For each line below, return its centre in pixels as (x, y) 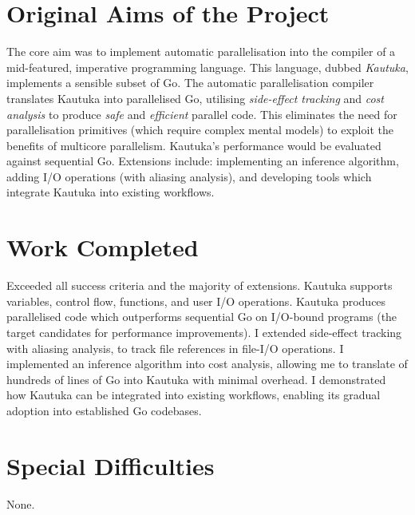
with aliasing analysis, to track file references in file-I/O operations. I (175, 348)
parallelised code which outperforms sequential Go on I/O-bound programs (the (202, 317)
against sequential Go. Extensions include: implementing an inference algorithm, (203, 161)
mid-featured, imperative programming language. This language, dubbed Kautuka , (207, 67)
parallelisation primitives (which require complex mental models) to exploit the (200, 130)
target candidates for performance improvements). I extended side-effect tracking (204, 332)
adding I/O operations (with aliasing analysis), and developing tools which (189, 176)
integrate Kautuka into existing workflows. (111, 192)
